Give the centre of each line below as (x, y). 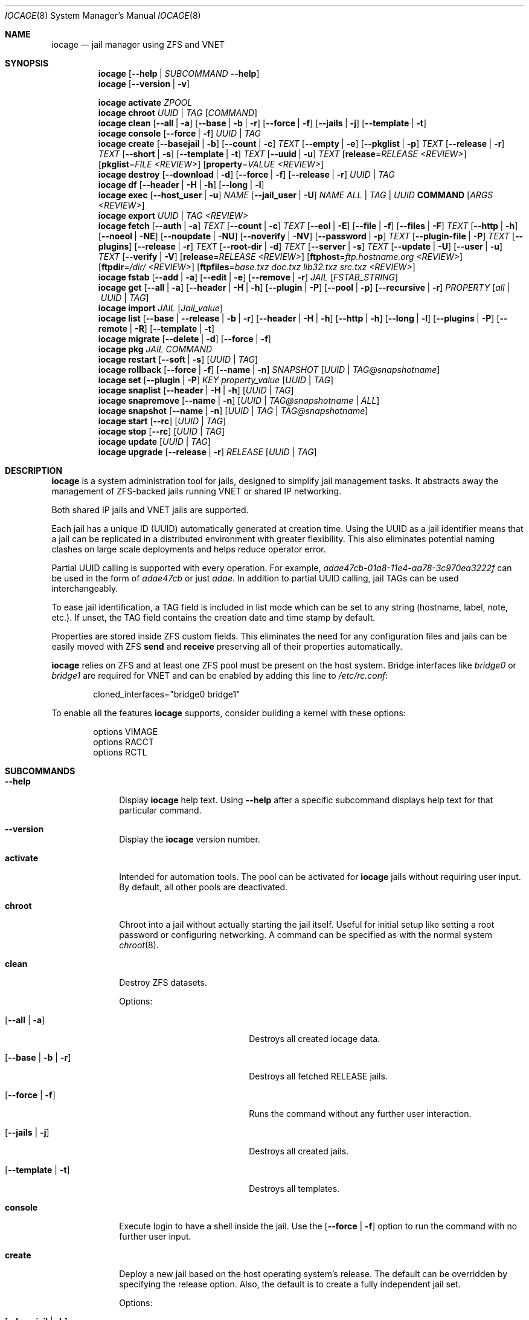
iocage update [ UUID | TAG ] (154, 442)
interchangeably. (85, 588)
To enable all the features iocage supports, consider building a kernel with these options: (229, 713)
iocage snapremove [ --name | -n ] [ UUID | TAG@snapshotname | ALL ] (239, 400)
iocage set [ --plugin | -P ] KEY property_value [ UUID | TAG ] (216, 380)
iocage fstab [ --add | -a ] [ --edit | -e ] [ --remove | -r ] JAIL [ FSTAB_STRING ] (248, 277)
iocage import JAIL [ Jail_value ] (160, 308)
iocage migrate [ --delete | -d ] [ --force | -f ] (184, 339)
